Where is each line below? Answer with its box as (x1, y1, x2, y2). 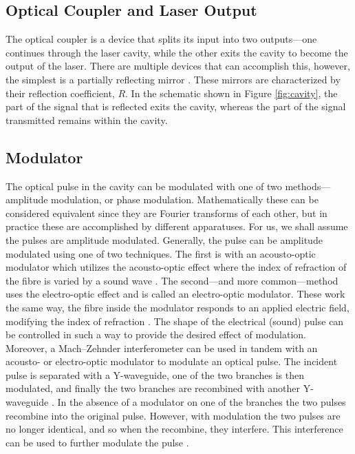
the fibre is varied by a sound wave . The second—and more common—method (6, 273, 338, 287)
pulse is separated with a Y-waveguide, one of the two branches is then (6, 367, 305, 382)
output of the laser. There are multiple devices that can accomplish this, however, (6, 59, 350, 73)
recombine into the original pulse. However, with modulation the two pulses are (6, 408, 341, 422)
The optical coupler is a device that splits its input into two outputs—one (6, 32, 317, 46)
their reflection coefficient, (6, 85, 115, 100)
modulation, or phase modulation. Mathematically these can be (51, 192, 319, 207)
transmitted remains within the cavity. (6, 112, 168, 127)
